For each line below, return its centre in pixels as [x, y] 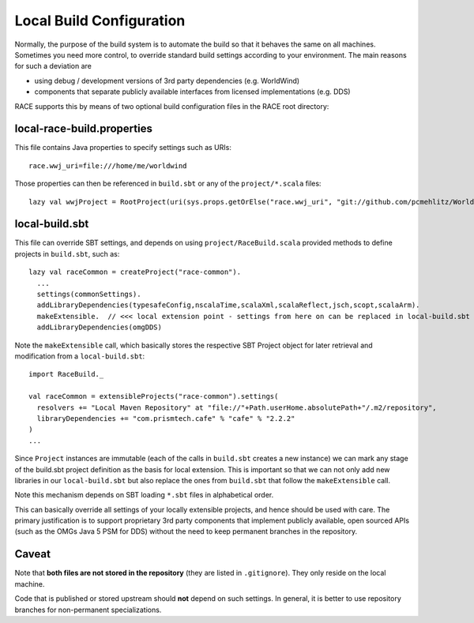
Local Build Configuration [100, 21]
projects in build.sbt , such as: [67, 253]
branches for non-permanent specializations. [88, 610]
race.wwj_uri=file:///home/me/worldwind [108, 165]
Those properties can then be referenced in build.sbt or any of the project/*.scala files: [168, 184]
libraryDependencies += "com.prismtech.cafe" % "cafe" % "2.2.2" [166, 418]
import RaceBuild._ [66, 374]
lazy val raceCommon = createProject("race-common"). [135, 272]
